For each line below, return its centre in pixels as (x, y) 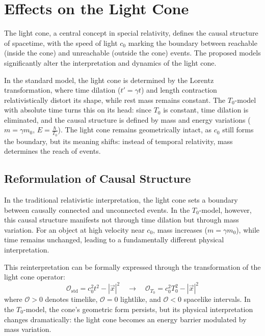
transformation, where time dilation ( (62, 90)
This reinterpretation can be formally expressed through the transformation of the (132, 267)
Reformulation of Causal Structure (98, 178)
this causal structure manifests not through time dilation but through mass (122, 220)
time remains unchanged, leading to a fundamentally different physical (114, 240)
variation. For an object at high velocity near (74, 229)
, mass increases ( (180, 229)
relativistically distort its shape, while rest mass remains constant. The (115, 100)
